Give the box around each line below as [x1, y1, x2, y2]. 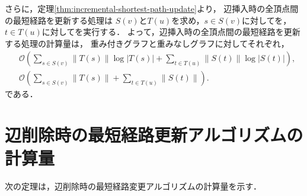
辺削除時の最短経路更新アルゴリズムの [5, 123, 303, 147]
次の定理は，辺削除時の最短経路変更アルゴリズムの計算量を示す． [5, 180, 262, 192]
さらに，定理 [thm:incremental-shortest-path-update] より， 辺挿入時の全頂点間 [5, 2, 299, 14]
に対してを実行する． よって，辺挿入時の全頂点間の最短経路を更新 [41, 25, 300, 38]
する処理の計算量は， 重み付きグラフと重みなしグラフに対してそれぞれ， [5, 37, 289, 49]
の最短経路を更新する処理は [5, 14, 113, 26]
